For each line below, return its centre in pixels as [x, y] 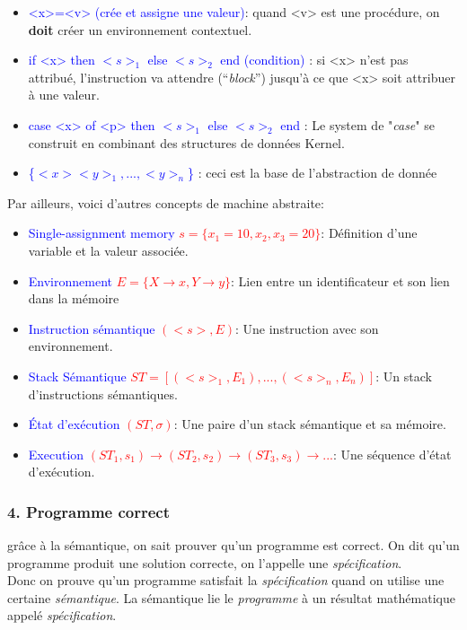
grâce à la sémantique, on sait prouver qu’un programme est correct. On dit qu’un [233, 545]
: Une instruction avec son [307, 328]
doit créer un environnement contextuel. [140, 29]
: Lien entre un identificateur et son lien [340, 280]
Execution [56, 454]
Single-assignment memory [101, 233]
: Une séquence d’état [392, 454]
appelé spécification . [62, 615]
